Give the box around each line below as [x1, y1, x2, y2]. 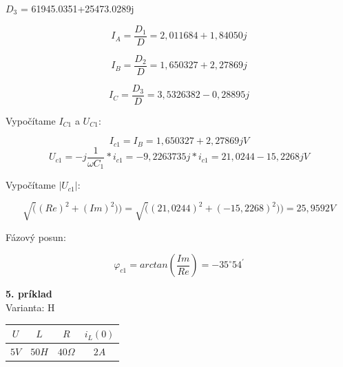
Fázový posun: [6, 229, 66, 244]
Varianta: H [6, 300, 55, 315]
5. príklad [6, 286, 52, 301]
